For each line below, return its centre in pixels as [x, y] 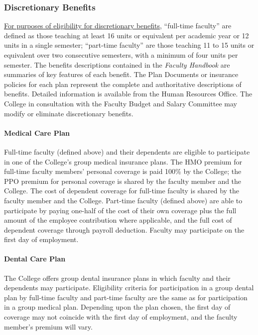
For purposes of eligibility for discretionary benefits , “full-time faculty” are [118, 26]
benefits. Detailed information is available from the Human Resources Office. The [128, 94]
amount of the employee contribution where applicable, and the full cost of [118, 220]
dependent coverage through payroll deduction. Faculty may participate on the [124, 229]
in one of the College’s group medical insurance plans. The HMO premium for [123, 161]
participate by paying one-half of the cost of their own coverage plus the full [120, 210]
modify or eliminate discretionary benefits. [69, 113]
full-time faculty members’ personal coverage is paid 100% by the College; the [123, 171]
